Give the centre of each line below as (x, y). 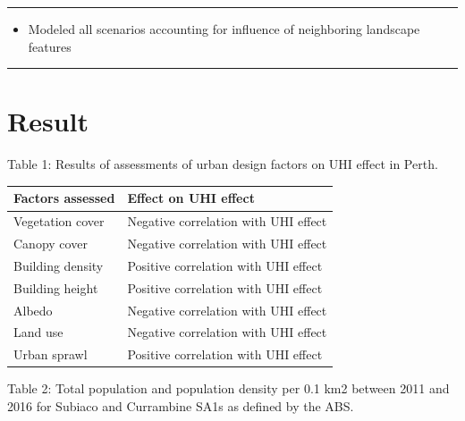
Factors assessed (64, 198)
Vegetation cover (59, 221)
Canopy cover (51, 244)
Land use (38, 332)
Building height (56, 287)
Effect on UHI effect (191, 198)
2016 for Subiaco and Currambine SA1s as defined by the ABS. (181, 406)
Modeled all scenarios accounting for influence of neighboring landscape (224, 29)
